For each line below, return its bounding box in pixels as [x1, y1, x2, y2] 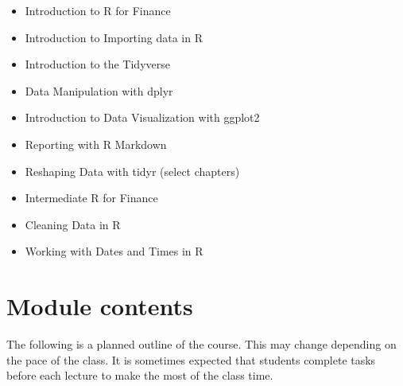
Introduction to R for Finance [25, 2, 171, 18]
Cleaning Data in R [25, 216, 121, 232]
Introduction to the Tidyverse [25, 56, 170, 72]
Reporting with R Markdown [25, 135, 167, 152]
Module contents [6, 290, 193, 322]
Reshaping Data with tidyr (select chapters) [25, 162, 240, 179]
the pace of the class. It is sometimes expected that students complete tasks [6, 351, 376, 368]
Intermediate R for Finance [25, 189, 158, 206]
